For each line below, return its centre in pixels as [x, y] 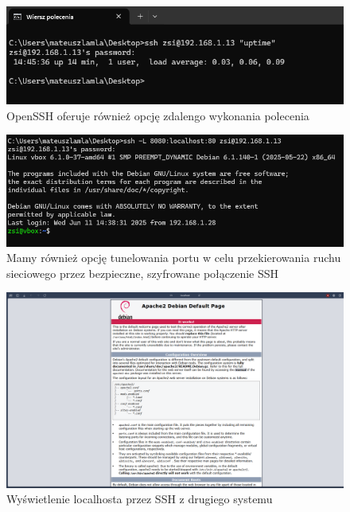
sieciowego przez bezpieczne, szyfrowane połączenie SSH [143, 273]
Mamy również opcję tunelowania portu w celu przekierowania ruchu [174, 258]
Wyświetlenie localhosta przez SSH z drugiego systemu [140, 499]
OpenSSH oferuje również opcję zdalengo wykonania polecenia [158, 115]
